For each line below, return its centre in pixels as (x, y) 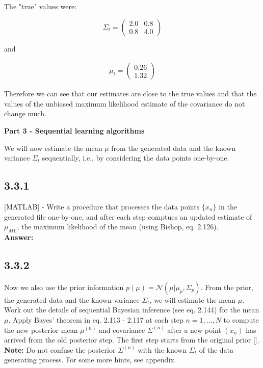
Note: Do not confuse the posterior (60, 349)
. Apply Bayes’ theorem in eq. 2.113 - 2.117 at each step (96, 319)
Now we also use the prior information (64, 287)
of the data (216, 349)
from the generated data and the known (174, 148)
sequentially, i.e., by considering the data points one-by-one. (136, 158)
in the (228, 206)
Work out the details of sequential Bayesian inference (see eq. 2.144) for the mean (132, 310)
